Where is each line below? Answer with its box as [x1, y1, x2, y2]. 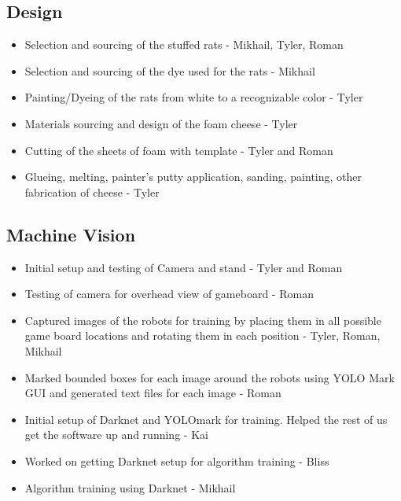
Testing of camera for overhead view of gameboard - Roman [24, 285, 314, 302]
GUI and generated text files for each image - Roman [24, 385, 281, 401]
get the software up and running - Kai [24, 426, 208, 443]
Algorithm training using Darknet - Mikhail [24, 479, 236, 495]
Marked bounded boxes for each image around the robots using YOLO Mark [24, 369, 395, 385]
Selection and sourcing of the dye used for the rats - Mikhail [24, 62, 315, 79]
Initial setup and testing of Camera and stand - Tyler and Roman [24, 259, 343, 275]
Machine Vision [6, 222, 136, 246]
